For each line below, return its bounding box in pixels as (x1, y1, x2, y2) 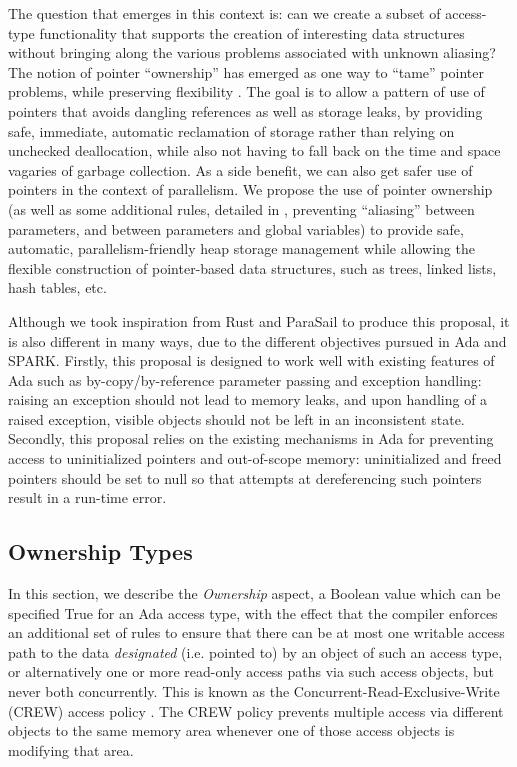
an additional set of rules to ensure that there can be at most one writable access (8, 622, 505, 643)
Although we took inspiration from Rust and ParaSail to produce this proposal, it (8, 310, 510, 331)
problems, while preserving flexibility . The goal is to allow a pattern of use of (8, 81, 485, 102)
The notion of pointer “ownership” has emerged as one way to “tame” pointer (8, 61, 484, 82)
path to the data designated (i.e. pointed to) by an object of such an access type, (8, 641, 503, 662)
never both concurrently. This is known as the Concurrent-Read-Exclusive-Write (8, 681, 500, 702)
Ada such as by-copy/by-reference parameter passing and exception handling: (8, 369, 482, 390)
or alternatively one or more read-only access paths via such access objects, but (8, 661, 495, 682)
